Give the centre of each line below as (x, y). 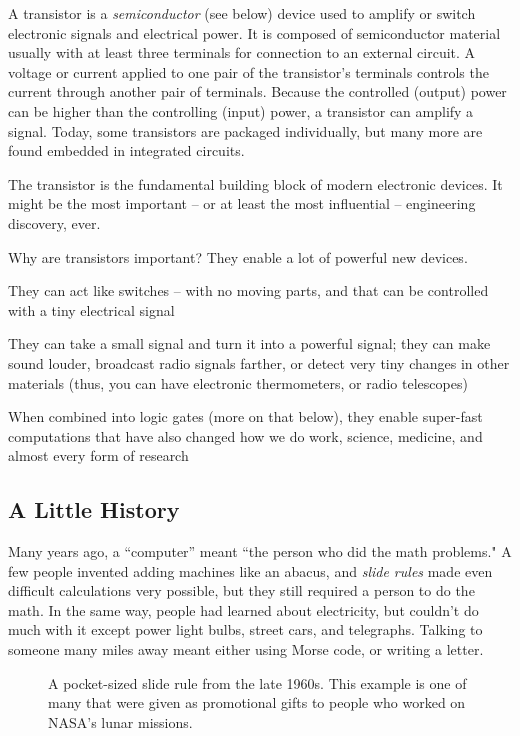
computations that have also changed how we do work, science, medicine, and (245, 435)
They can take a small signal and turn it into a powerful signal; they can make (249, 343)
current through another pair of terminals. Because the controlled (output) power (257, 91)
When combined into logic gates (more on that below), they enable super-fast (245, 416)
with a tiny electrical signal (91, 309)
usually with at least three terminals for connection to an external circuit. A (242, 52)
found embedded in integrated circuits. (126, 150)
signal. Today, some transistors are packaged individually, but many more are (245, 130)
